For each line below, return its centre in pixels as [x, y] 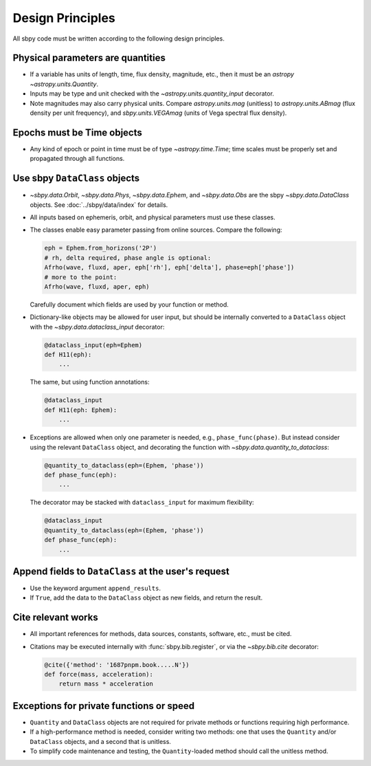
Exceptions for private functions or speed [104, 706]
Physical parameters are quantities [89, 58]
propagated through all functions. [77, 159]
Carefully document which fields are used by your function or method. [130, 304]
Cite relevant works [56, 618]
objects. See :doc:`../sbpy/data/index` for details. [99, 205]
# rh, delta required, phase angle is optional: [128, 258]
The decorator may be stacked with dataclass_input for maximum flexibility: [142, 503]
